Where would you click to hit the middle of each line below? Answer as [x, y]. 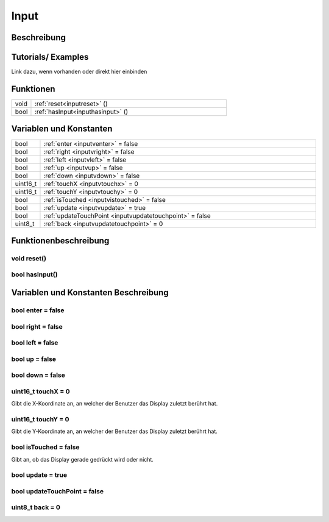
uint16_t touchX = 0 [41, 391]
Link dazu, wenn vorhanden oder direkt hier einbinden [79, 72]
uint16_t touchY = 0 [40, 419]
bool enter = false [38, 310]
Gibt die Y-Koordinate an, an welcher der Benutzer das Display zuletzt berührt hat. [114, 431]
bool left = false [35, 343]
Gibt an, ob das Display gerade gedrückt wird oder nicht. [82, 459]
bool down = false [38, 375]
